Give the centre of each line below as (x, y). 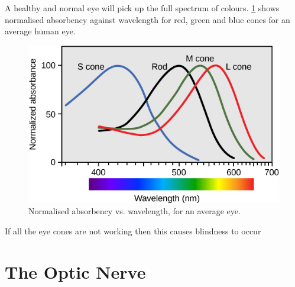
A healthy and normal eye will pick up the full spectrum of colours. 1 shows (142, 8)
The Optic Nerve (75, 271)
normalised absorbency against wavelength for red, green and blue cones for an (147, 19)
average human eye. (40, 31)
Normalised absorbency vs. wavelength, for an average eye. (134, 211)
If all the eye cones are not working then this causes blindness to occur (133, 230)
